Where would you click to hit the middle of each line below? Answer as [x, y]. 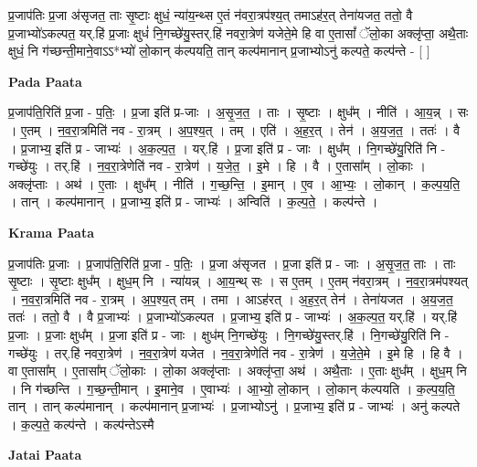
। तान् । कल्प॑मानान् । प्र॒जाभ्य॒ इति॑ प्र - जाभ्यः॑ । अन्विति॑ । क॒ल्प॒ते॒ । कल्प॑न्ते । [193, 202]
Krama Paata [51, 232]
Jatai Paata [45, 455]
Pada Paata [45, 81]
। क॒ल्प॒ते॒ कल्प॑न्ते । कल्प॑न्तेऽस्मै [81, 424]
